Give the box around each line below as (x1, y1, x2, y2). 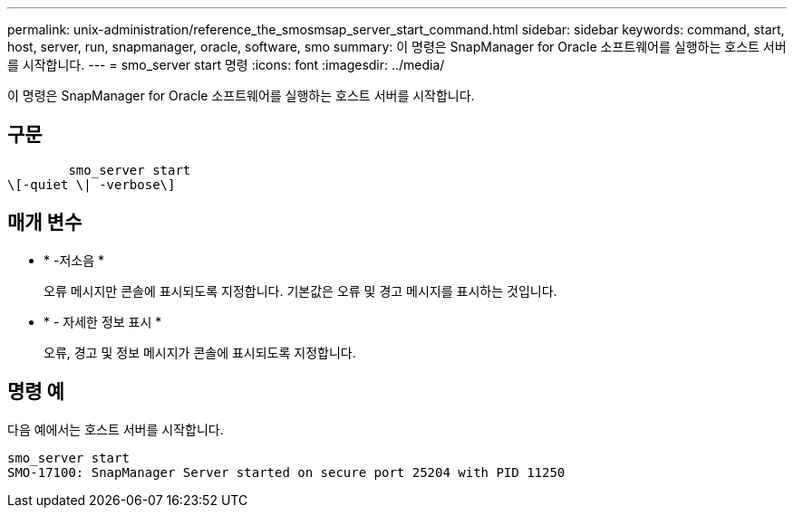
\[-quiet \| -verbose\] (7, 176, 176, 192)
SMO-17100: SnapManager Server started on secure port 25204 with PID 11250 (7, 464, 566, 480)
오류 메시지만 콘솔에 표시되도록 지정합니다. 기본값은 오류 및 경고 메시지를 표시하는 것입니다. (44, 282, 557, 299)
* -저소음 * (44, 252, 104, 268)
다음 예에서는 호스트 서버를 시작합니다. (7, 421, 224, 437)
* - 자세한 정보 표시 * (44, 313, 162, 329)
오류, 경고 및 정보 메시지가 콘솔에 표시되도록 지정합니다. (44, 344, 356, 360)
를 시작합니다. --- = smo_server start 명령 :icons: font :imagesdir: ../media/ (7, 57, 445, 72)
